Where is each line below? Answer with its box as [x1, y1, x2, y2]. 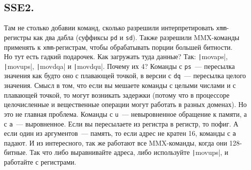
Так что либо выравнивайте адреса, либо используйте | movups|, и [29, 147, 228, 157]
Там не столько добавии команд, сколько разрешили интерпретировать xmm [4, 22, 227, 33]
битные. [4, 147, 27, 157]
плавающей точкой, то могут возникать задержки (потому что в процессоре [4, 89, 230, 100]
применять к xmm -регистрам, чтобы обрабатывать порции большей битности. [4, 42, 233, 52]
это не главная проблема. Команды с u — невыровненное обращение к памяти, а [4, 108, 247, 119]
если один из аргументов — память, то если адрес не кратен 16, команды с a [4, 128, 236, 138]
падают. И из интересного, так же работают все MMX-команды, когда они [4, 137, 227, 148]
